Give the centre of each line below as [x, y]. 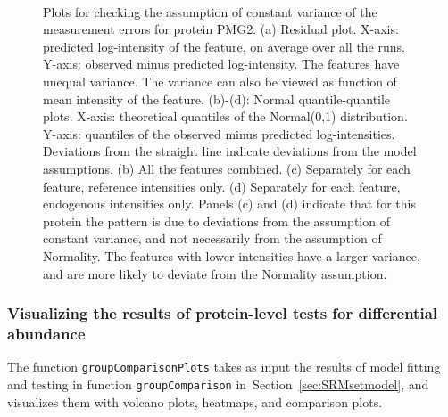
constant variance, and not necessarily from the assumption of [212, 238]
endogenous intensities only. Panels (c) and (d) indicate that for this [229, 204]
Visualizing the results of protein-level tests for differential [222, 313]
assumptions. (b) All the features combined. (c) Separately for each [227, 168]
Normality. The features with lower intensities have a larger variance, [232, 255]
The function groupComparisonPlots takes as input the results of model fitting [224, 367]
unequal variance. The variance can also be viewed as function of [220, 81]
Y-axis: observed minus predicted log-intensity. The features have [221, 64]
